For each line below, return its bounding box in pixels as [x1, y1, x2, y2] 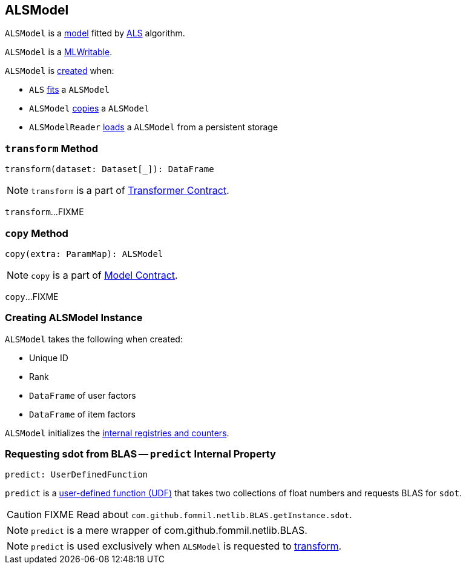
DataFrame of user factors [29, 390, 136, 401]
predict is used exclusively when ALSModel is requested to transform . [31, 540, 342, 553]
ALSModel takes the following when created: [5, 333, 183, 344]
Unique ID [29, 352, 68, 363]
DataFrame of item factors [29, 408, 136, 419]
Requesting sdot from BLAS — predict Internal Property [5, 448, 276, 461]
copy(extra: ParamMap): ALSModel [5, 248, 163, 259]
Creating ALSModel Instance [5, 311, 143, 324]
